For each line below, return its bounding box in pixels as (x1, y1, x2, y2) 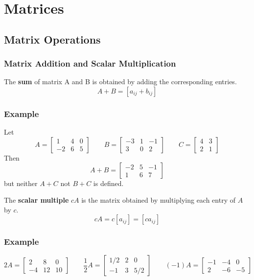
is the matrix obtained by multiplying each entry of (81, 194, 235, 205)
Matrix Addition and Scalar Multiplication (4, 57, 176, 70)
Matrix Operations (4, 31, 101, 47)
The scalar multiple (4, 194, 69, 205)
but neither (4, 178, 38, 188)
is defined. (93, 178, 124, 188)
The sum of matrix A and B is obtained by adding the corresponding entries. (4, 76, 237, 87)
